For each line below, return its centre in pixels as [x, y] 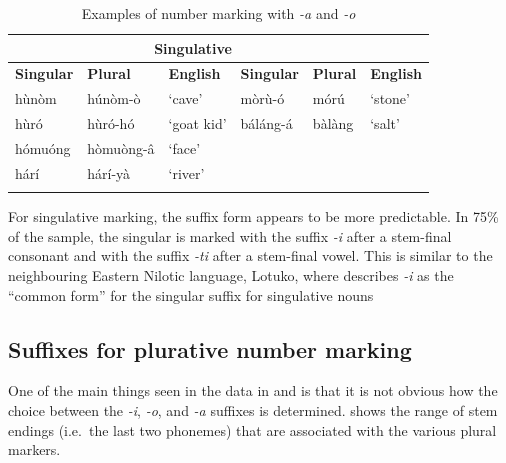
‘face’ [184, 147]
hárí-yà [109, 172]
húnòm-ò [114, 98]
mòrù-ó [262, 98]
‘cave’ [185, 98]
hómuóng [43, 147]
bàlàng [333, 123]
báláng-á [266, 123]
